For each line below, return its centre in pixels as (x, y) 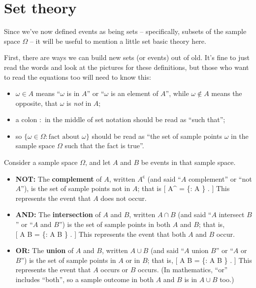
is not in (79, 103)
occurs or (114, 270)
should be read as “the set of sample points (157, 136)
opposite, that (37, 103)
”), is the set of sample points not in (76, 188)
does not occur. (124, 198)
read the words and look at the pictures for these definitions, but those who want (127, 67)
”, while (177, 93)
